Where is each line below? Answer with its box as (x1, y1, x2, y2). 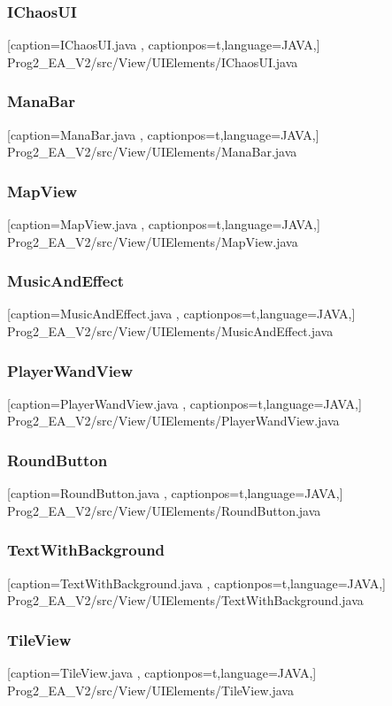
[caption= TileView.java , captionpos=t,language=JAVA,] (7, 664, 317, 682)
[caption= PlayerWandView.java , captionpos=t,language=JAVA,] (7, 394, 362, 412)
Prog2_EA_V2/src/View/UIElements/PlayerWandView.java (7, 411, 340, 430)
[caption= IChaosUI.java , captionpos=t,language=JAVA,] (7, 35, 320, 54)
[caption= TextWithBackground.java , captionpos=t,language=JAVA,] (7, 573, 386, 592)
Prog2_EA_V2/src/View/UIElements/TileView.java (7, 680, 294, 699)
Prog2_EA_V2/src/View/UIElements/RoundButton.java (7, 501, 321, 519)
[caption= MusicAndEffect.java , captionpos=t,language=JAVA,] (7, 304, 356, 323)
